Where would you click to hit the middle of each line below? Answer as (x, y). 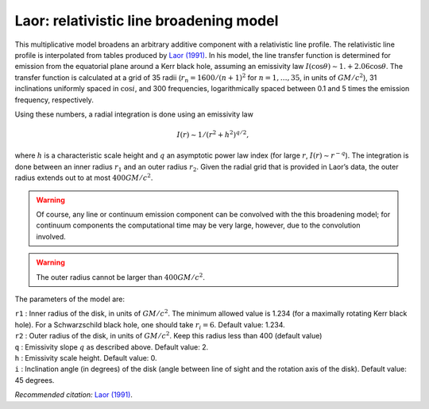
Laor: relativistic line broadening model (147, 21)
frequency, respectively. (54, 100)
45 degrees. (35, 380)
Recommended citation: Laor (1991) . (73, 395)
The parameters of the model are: (70, 299)
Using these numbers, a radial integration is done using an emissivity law (134, 114)
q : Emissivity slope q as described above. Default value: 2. (112, 347)
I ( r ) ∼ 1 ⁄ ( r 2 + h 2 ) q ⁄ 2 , (213, 134)
